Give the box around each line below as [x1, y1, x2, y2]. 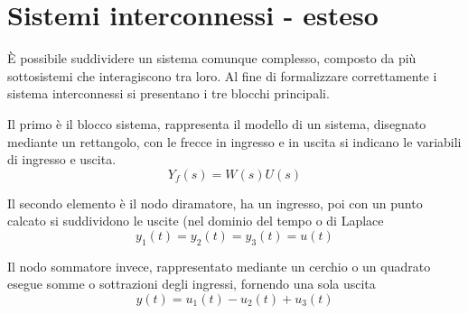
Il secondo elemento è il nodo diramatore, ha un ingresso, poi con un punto [7, 193, 423, 212]
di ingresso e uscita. [7, 150, 117, 169]
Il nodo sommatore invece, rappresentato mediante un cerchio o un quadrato [7, 256, 431, 275]
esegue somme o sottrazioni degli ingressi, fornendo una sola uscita [7, 274, 376, 293]
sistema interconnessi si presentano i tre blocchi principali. [7, 84, 330, 103]
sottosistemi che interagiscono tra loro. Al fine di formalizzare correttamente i [7, 66, 437, 85]
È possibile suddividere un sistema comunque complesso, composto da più [7, 49, 417, 68]
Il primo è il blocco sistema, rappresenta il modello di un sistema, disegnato [7, 114, 426, 133]
